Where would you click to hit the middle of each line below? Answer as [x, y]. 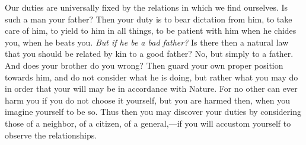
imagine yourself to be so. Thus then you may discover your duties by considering [153, 112]
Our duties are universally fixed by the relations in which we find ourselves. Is [146, 7]
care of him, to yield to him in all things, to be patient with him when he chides [151, 30]
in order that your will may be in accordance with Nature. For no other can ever [151, 88]
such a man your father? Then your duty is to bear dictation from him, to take [149, 19]
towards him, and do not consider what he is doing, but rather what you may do [152, 77]
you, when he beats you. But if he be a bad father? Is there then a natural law [147, 42]
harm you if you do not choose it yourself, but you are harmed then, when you [147, 100]
